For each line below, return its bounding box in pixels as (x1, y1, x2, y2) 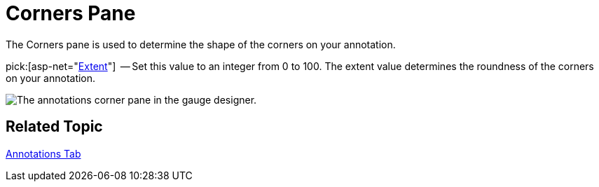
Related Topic (6, 118, 103, 136)
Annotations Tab (6, 147, 81, 160)
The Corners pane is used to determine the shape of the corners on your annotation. (6, 38, 396, 50)
